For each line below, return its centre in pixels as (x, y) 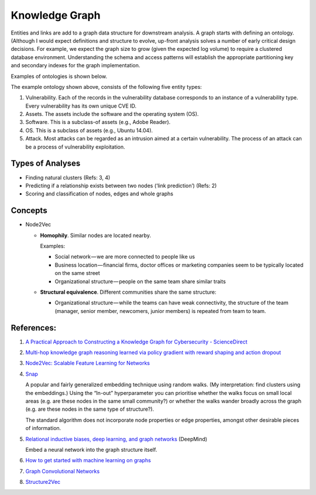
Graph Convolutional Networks (63, 471)
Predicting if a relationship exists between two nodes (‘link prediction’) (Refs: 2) (121, 185)
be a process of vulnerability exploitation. (75, 147)
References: (34, 328)
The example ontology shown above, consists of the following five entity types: (106, 87)
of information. (43, 428)
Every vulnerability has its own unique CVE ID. (81, 106)
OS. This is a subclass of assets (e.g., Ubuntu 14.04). (89, 130)
